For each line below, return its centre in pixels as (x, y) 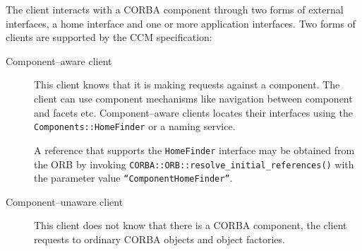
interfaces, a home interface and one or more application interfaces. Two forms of (181, 23)
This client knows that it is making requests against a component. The (187, 84)
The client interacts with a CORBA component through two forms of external (175, 9)
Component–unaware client (65, 201)
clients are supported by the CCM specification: (109, 37)
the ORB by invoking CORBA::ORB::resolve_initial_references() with (194, 164)
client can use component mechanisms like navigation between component (193, 98)
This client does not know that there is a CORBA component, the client (191, 225)
